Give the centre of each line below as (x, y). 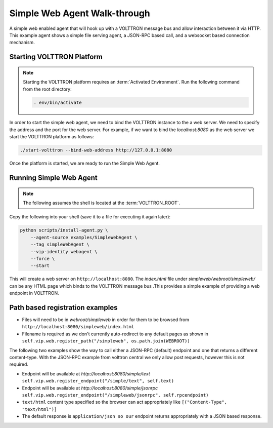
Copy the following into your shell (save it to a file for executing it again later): (90, 217)
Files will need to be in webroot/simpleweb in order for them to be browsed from (106, 320)
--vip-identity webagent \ (64, 251)
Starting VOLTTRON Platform (56, 57)
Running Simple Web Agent (54, 178)
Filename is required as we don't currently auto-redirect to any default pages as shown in (115, 334)
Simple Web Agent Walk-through (80, 13)
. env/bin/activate (58, 102)
